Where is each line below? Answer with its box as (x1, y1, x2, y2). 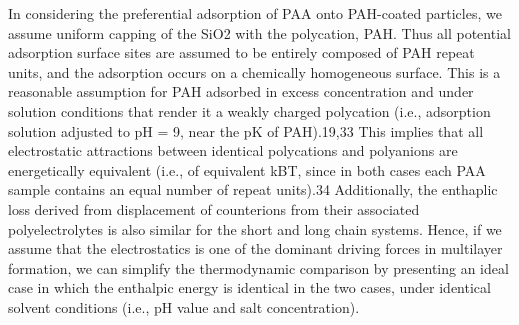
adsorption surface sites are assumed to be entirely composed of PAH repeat (8, 42, 475, 63)
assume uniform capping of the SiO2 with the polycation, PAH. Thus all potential (8, 22, 511, 43)
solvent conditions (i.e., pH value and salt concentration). (8, 296, 360, 317)
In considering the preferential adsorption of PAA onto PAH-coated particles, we (8, 3, 502, 23)
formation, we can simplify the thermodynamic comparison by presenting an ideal (8, 257, 509, 278)
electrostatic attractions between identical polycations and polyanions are (8, 140, 458, 161)
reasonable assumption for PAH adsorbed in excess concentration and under (8, 81, 474, 102)
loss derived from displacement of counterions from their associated (8, 198, 420, 219)
